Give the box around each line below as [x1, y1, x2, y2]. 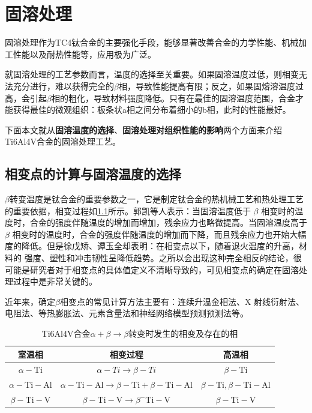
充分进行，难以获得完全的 [13, 79, 114, 92]
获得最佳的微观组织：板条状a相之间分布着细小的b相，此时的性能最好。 [13, 103, 291, 116]
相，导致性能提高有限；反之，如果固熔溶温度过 [118, 79, 304, 92]
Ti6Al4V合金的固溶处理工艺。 [5, 135, 121, 148]
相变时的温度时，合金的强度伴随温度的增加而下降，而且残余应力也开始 [12, 228, 290, 240]
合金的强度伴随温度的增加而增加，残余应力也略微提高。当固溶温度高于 [29, 216, 307, 229]
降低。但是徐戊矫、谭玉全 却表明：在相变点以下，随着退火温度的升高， [21, 240, 299, 252]
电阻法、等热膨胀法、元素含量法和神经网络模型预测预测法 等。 [5, 307, 248, 319]
